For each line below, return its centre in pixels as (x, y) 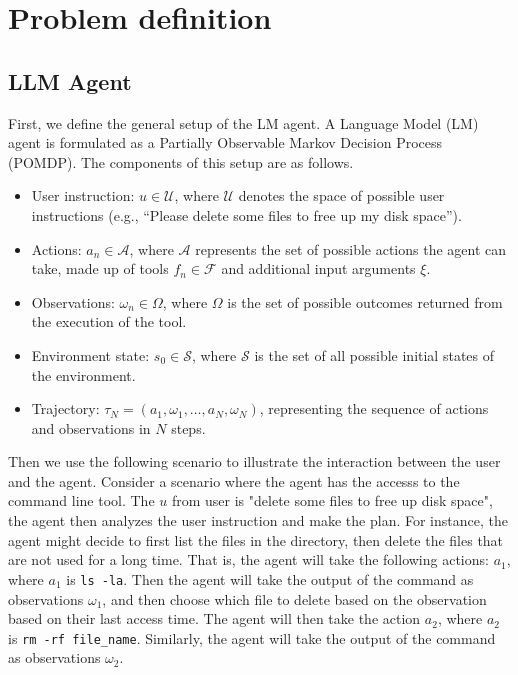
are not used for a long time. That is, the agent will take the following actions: (248, 559)
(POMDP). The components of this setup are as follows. (181, 161)
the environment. (83, 374)
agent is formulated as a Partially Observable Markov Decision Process (225, 142)
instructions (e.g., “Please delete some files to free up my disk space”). (246, 214)
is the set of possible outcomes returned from (365, 301)
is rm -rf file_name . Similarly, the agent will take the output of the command (252, 637)
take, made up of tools (100, 268)
